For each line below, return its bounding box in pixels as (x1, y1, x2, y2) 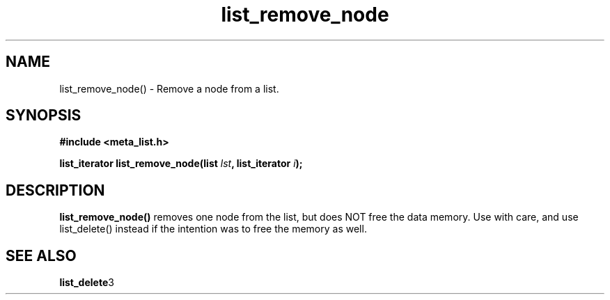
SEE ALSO (6, 246, 77, 265)
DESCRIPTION (6, 181, 105, 199)
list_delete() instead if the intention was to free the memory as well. (59, 223, 367, 235)
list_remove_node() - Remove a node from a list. (59, 82, 279, 95)
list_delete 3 (59, 276, 114, 289)
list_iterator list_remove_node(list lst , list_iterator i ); (59, 157, 303, 170)
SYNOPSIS (6, 106, 81, 125)
